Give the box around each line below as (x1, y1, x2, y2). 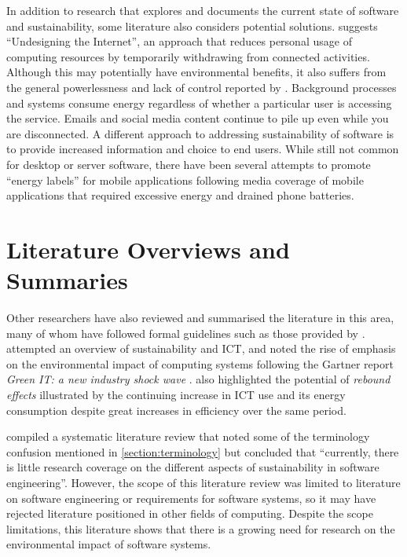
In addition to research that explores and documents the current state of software (6, 2, 399, 18)
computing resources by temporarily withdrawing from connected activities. (6, 48, 370, 64)
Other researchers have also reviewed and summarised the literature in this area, (6, 310, 394, 326)
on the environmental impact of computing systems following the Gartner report (6, 355, 394, 372)
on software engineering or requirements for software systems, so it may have (6, 489, 376, 506)
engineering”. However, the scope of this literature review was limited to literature (6, 474, 401, 490)
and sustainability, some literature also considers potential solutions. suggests (6, 17, 378, 34)
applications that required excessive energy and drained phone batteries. (6, 187, 354, 203)
